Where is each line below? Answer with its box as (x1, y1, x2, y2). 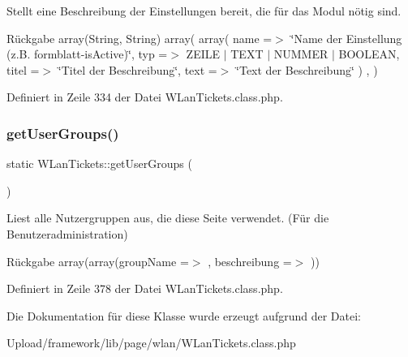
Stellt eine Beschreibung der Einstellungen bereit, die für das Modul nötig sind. (6, 2, 402, 19)
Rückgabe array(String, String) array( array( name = (6, 29, 273, 46)
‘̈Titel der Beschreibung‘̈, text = (58, 61, 217, 78)
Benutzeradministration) (6, 225, 128, 242)
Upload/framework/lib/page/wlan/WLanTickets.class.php (6, 334, 296, 351)
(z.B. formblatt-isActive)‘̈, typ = (6, 45, 168, 62)
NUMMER (273, 45, 329, 62)
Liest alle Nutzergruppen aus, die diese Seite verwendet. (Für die (6, 209, 329, 226)
